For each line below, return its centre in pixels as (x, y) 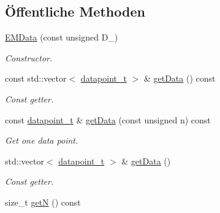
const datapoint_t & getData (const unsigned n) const (108, 119)
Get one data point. (42, 140)
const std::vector (36, 78)
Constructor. (29, 57)
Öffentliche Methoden (75, 11)
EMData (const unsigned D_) (62, 37)
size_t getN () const (43, 202)
